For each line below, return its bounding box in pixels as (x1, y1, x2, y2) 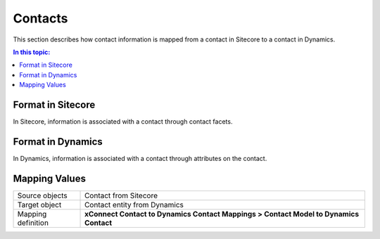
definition (17, 218, 49, 228)
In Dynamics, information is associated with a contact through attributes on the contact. (13, 154, 267, 162)
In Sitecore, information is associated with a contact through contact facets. (13, 117, 233, 126)
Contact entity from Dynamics (84, 200, 184, 209)
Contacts (13, 11, 68, 26)
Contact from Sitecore (84, 190, 158, 200)
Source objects (17, 190, 68, 200)
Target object (17, 200, 62, 209)
